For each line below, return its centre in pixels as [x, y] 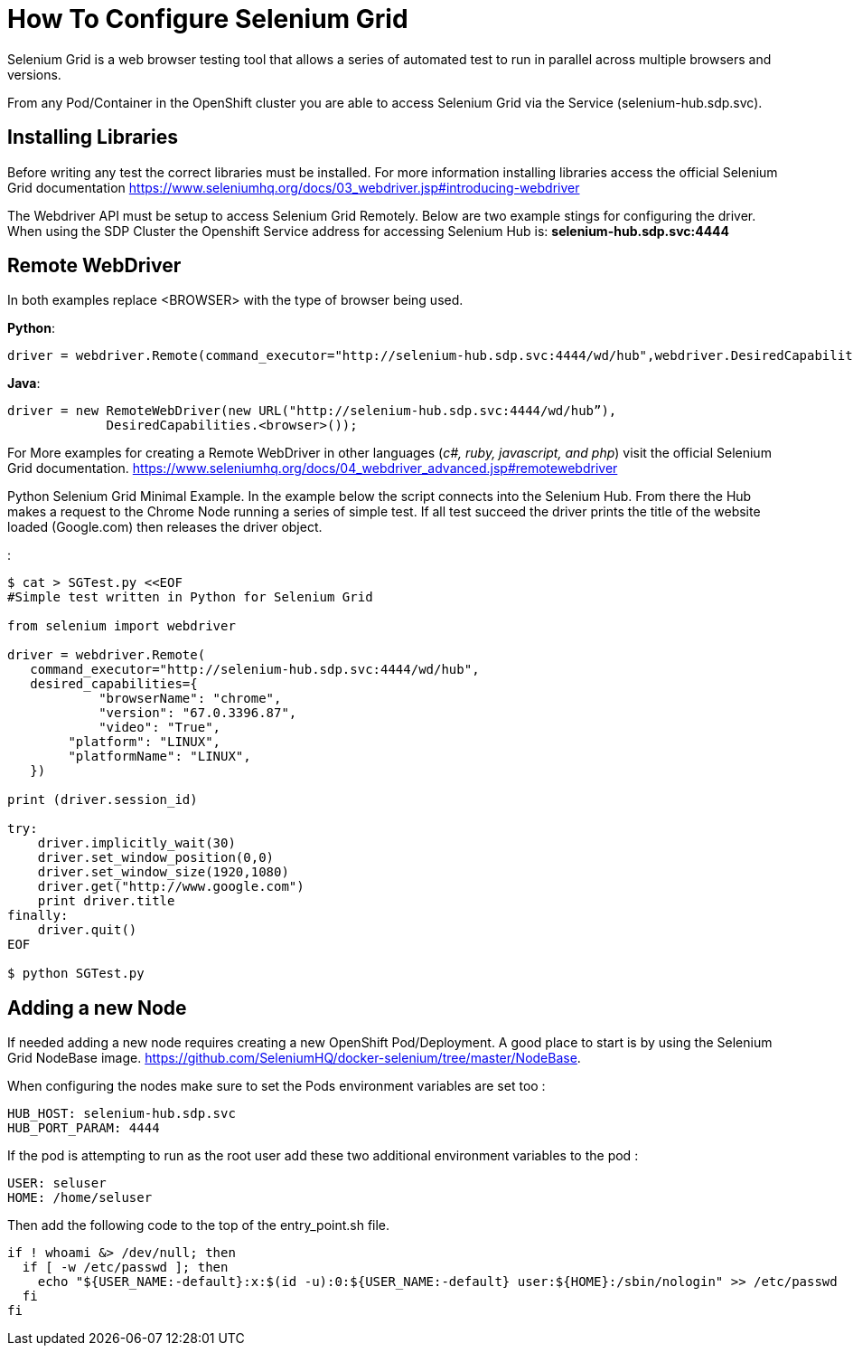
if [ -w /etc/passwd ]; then [125, 1268]
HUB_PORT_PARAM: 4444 [84, 1128]
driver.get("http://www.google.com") [171, 887]
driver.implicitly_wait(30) [136, 843]
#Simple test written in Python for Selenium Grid [190, 597]
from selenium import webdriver [122, 626]
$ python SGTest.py [76, 974]
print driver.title [106, 901]
